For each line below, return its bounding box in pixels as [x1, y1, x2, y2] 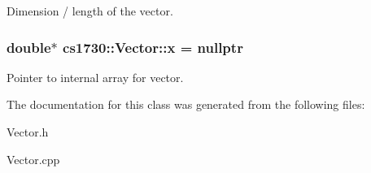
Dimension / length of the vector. [7, 2, 173, 19]
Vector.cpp [7, 150, 60, 167]
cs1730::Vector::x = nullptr [63, 37, 243, 57]
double [7, 37, 51, 57]
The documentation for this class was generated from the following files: [7, 96, 365, 113]
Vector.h [7, 123, 49, 140]
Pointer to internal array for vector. [7, 68, 184, 85]
